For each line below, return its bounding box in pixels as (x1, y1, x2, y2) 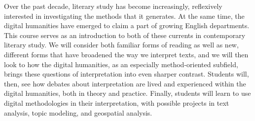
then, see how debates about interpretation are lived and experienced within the (4, 78, 246, 88)
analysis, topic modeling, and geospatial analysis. (4, 107, 152, 118)
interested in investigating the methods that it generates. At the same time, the (4, 10, 245, 21)
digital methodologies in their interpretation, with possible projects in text (4, 97, 229, 108)
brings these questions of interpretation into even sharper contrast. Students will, (4, 69, 249, 79)
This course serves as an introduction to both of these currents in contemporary (4, 30, 246, 40)
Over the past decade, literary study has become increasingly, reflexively (4, 1, 222, 11)
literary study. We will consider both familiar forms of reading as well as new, (4, 40, 239, 50)
